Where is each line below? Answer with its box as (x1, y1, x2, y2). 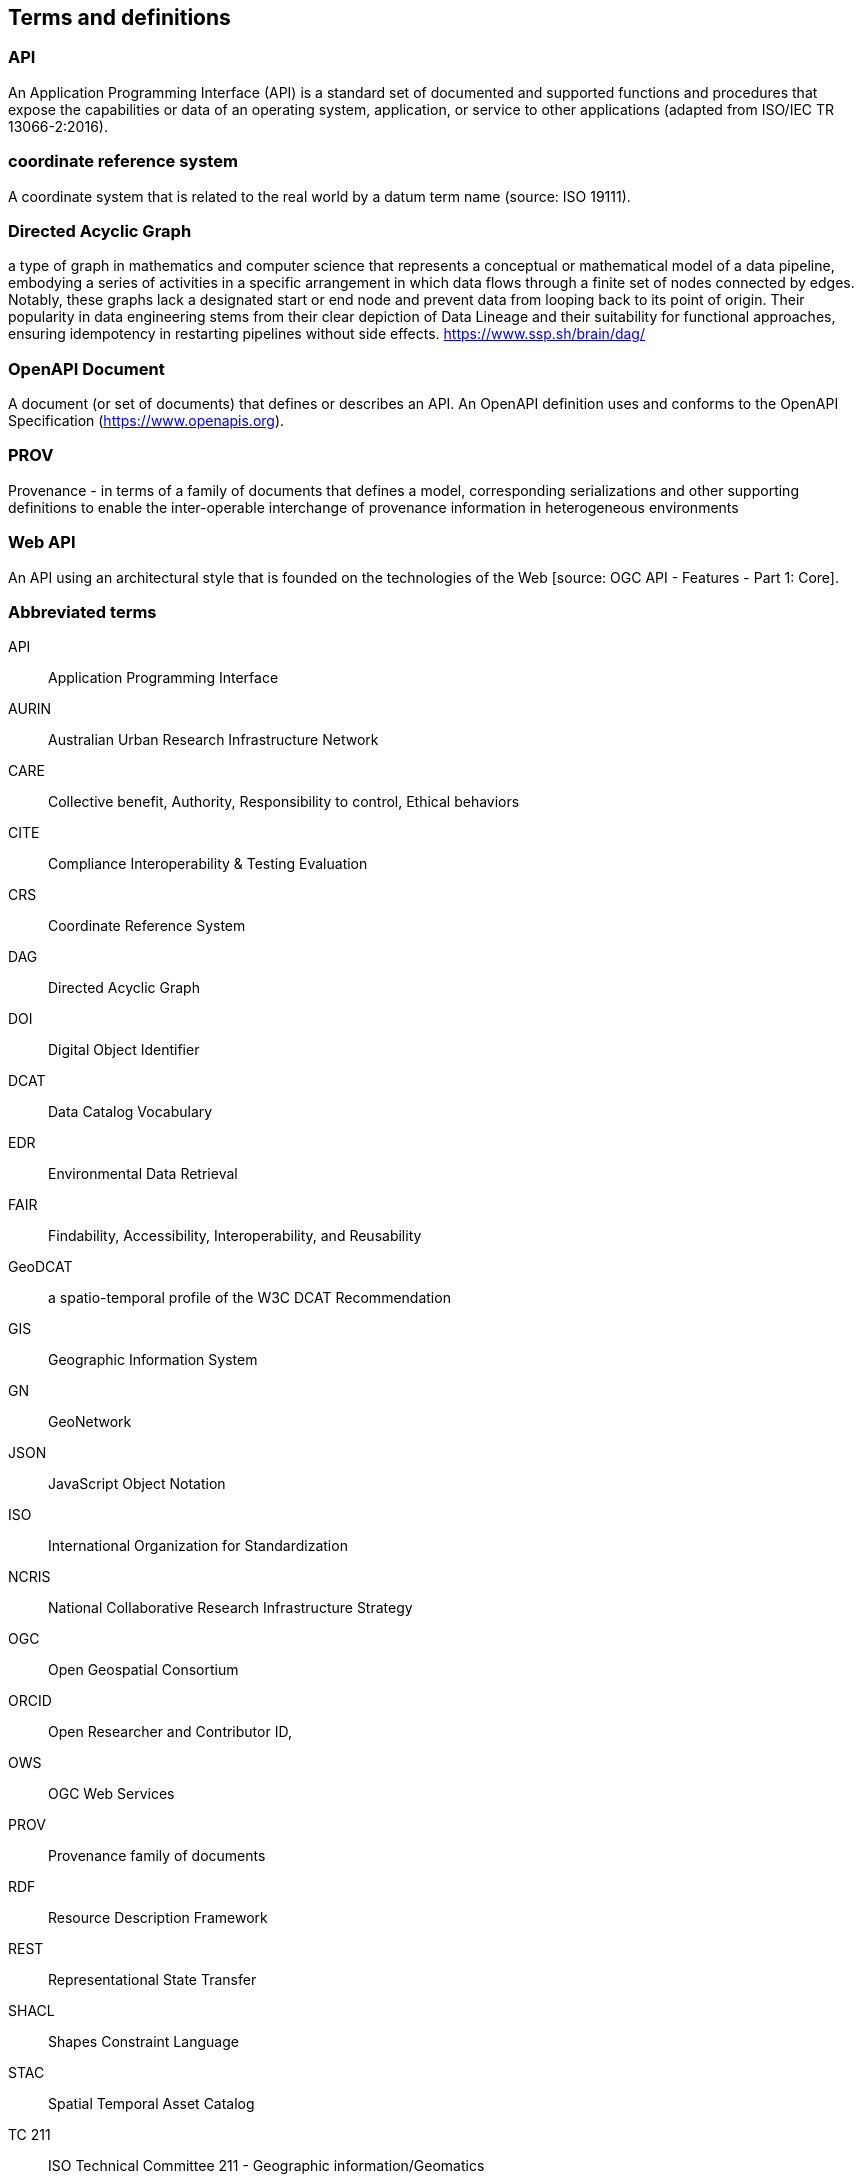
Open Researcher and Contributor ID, (48, 1723, 292, 1741)
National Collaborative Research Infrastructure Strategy (48, 1599, 413, 1617)
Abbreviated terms (8, 601, 157, 622)
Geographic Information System (48, 1351, 258, 1369)
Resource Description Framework (48, 1909, 268, 1927)
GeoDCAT (8, 1258, 73, 1276)
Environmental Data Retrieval (48, 1165, 238, 1183)
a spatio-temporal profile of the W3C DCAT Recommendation (48, 1289, 451, 1307)
